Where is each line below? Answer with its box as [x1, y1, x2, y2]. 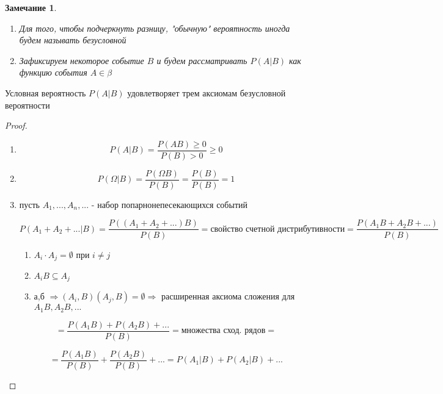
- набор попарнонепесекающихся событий [91, 198, 247, 210]
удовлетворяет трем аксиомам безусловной [127, 86, 286, 99]
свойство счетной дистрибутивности [210, 224, 345, 234]
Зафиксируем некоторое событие [19, 54, 144, 66]
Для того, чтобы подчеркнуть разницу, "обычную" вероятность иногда [19, 21, 290, 34]
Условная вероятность [5, 86, 86, 99]
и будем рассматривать [156, 54, 247, 66]
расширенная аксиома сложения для [161, 290, 295, 303]
